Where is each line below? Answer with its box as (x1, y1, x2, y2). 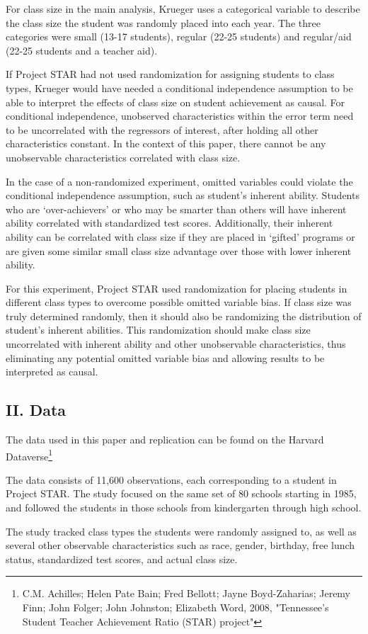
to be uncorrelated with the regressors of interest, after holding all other (6, 122, 318, 137)
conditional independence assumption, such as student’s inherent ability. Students (6, 188, 360, 203)
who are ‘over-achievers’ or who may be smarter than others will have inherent (6, 201, 347, 216)
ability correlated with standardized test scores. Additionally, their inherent (6, 215, 333, 230)
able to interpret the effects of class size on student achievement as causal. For (6, 94, 345, 109)
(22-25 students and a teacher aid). (6, 43, 158, 57)
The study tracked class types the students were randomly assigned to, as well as (6, 523, 357, 538)
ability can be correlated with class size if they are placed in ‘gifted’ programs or (6, 229, 355, 244)
